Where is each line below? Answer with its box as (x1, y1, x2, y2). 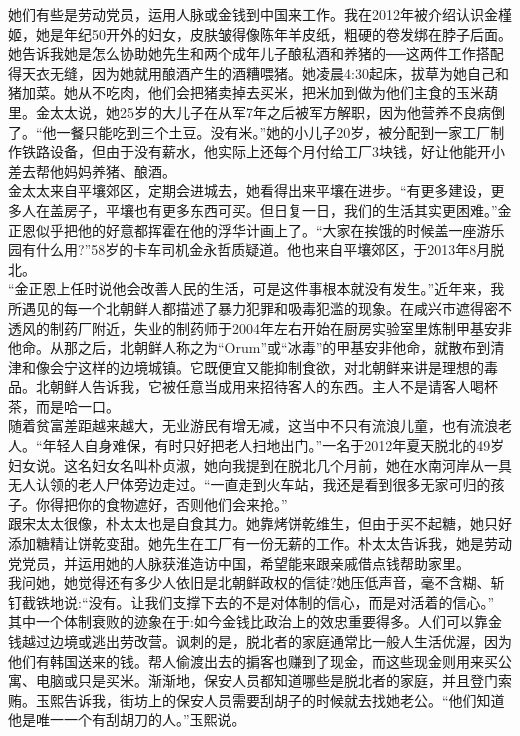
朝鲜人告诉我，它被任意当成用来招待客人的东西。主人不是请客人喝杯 (49, 376, 498, 397)
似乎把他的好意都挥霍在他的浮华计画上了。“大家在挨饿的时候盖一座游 (35, 219, 491, 240)
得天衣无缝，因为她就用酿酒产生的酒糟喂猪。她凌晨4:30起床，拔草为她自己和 (8, 62, 509, 83)
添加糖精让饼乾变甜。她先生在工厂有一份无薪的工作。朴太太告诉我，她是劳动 (8, 533, 512, 554)
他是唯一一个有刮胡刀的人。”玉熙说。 (8, 709, 246, 730)
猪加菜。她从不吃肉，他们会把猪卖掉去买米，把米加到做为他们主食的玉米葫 (8, 82, 498, 103)
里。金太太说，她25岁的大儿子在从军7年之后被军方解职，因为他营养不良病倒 (8, 101, 505, 122)
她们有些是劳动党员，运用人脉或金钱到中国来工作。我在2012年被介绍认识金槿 (8, 4, 512, 24)
